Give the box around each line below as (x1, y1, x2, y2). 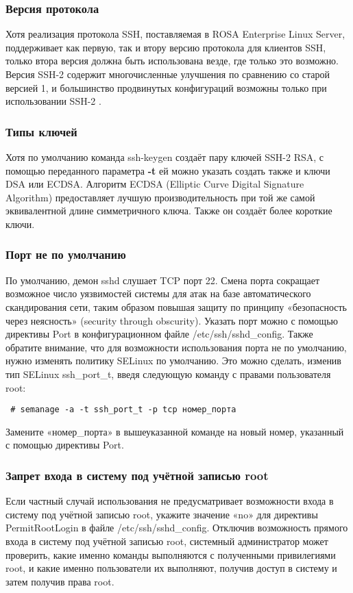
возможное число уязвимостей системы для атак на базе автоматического (5, 286, 311, 301)
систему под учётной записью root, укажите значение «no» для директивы (5, 507, 318, 521)
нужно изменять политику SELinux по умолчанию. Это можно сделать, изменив (5, 353, 341, 368)
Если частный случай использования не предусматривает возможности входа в (5, 494, 334, 508)
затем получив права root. (5, 574, 114, 588)
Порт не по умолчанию (5, 246, 126, 263)
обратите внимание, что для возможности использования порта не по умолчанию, (5, 340, 347, 354)
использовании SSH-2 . (5, 94, 101, 108)
